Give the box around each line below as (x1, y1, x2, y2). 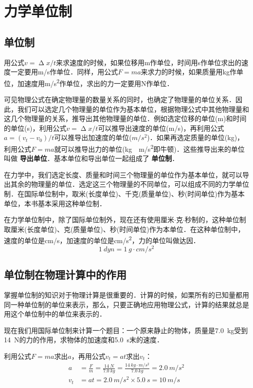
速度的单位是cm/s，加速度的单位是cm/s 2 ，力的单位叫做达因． (4, 234, 200, 246)
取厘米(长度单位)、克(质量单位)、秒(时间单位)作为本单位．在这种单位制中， (4, 224, 245, 234)
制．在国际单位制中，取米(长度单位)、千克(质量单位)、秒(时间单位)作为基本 (4, 189, 245, 199)
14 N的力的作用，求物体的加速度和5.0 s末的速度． (4, 335, 163, 345)
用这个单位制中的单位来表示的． (4, 309, 106, 319)
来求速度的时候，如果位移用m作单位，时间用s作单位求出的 (55, 57, 242, 67)
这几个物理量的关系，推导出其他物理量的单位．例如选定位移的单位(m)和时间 (4, 113, 247, 123)
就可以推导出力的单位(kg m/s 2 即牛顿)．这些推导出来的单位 (54, 142, 245, 154)
